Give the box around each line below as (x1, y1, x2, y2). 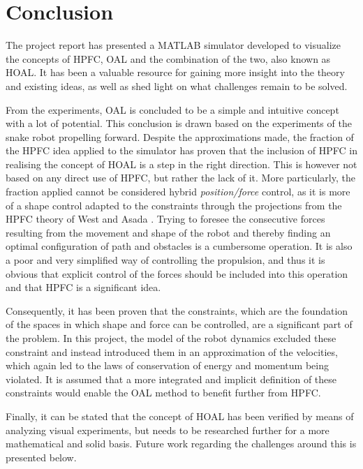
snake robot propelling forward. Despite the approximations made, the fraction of (6, 129, 354, 144)
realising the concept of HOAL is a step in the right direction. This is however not (6, 156, 357, 171)
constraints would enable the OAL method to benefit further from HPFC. (6, 385, 321, 400)
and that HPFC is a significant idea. (6, 280, 161, 295)
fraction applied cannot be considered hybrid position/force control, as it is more (6, 184, 350, 199)
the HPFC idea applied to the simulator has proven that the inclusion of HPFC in (6, 143, 357, 158)
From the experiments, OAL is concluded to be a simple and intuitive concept (6, 102, 339, 117)
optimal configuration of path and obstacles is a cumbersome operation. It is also (6, 239, 353, 253)
